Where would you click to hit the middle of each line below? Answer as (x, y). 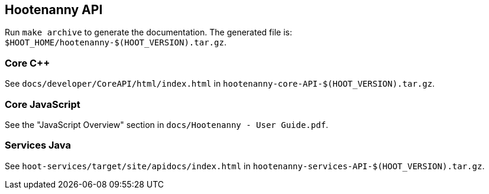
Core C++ (27, 63)
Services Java (38, 145)
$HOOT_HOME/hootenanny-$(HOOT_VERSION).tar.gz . (116, 42)
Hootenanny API (54, 10)
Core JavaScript (43, 104)
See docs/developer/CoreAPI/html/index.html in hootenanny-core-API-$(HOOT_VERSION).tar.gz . (220, 84)
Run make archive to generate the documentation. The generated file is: (148, 32)
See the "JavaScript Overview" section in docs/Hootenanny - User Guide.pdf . (167, 124)
